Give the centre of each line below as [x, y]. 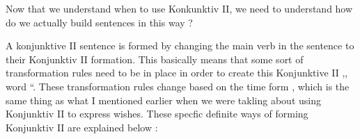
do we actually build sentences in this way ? [99, 22]
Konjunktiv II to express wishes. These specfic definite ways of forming [157, 114]
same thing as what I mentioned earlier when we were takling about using [163, 100]
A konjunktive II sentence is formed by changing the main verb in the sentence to [180, 46]
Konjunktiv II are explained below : [82, 127]
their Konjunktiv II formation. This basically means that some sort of [155, 59]
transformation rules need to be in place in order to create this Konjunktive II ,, [177, 73]
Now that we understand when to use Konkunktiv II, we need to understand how [179, 8]
